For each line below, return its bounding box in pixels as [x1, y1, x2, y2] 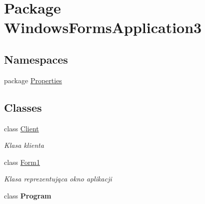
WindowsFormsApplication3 [4, 17, 202, 38]
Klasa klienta [4, 140, 44, 150]
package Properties [4, 75, 62, 85]
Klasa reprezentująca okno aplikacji [4, 173, 112, 184]
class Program [4, 190, 51, 200]
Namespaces [4, 51, 68, 67]
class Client [4, 123, 39, 133]
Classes [4, 99, 42, 115]
